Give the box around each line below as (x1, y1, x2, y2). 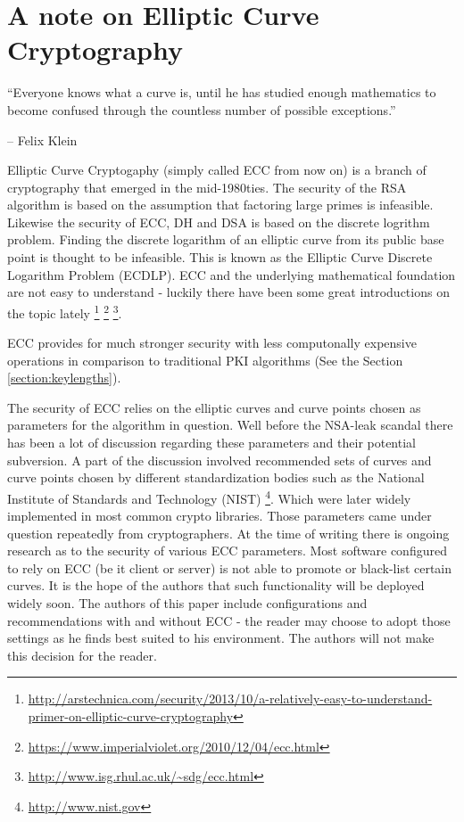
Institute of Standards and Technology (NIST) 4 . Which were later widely (7, 486, 411, 507)
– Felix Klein (7, 130, 78, 149)
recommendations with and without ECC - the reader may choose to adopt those (7, 611, 451, 629)
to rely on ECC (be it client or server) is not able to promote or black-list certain (7, 558, 452, 577)
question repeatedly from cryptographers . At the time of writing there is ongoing (7, 523, 450, 542)
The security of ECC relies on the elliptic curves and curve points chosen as (7, 398, 421, 416)
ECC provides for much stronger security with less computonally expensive (7, 333, 417, 352)
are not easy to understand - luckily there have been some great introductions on (7, 283, 450, 301)
